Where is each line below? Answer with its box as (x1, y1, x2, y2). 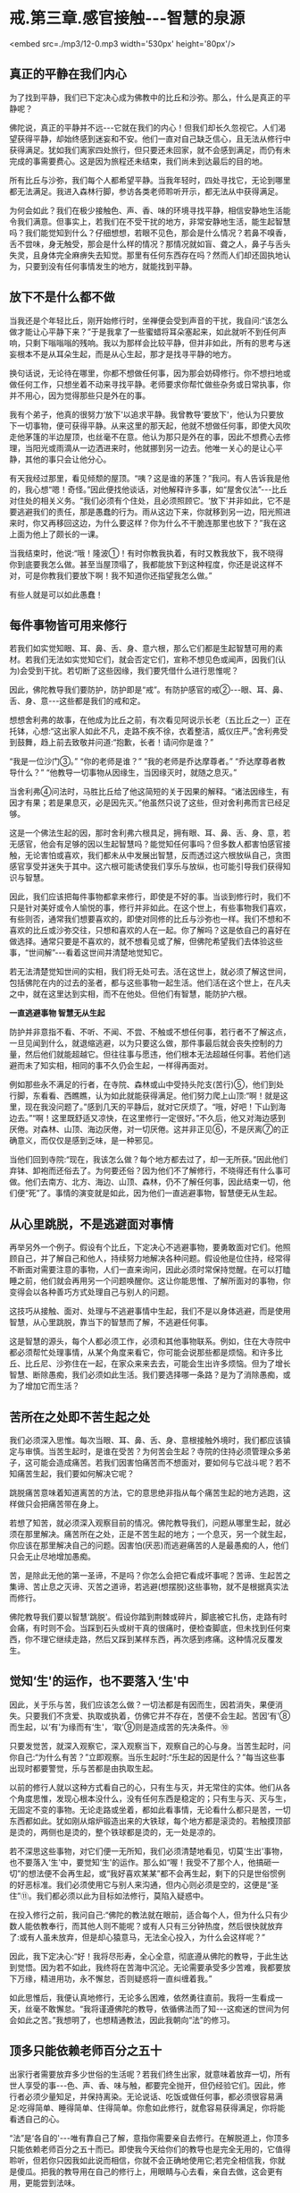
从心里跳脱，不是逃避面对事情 (9, 1216, 174, 1231)
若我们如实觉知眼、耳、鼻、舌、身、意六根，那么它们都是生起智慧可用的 (9, 643, 275, 654)
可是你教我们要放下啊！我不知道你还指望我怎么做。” (24, 570, 212, 581)
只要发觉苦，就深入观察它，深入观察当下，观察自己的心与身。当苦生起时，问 (9, 1740, 291, 1751)
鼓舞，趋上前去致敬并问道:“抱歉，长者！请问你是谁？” (16, 737, 214, 748)
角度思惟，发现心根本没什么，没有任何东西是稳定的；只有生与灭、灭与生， (16, 1793, 291, 1804)
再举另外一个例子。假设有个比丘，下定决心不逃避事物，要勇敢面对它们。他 (9, 1242, 283, 1253)
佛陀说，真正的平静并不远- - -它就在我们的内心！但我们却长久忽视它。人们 (9, 122, 279, 132)
